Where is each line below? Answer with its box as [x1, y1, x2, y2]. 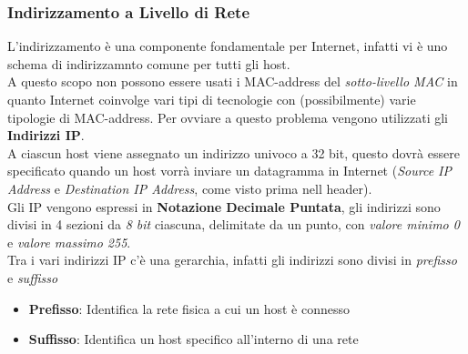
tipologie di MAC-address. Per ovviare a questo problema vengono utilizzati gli [7, 107, 448, 126]
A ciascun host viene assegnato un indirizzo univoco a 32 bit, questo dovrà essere [7, 143, 460, 162]
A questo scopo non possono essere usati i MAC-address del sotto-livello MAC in [7, 72, 458, 91]
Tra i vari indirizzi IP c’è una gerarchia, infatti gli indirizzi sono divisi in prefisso [7, 250, 457, 269]
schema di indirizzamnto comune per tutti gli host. [7, 54, 290, 73]
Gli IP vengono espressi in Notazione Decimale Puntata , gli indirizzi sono [7, 197, 441, 216]
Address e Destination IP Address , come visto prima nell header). [7, 178, 372, 197]
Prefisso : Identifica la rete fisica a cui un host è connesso [28, 298, 350, 318]
